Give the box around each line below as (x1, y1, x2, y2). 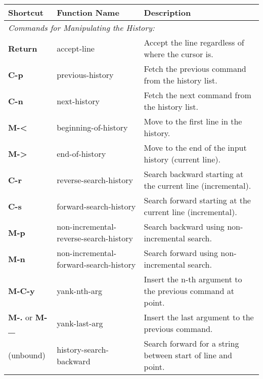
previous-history (57, 68, 114, 80)
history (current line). (144, 153, 221, 165)
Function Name (57, 7, 119, 18)
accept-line (57, 42, 95, 54)
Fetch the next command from (144, 89, 251, 101)
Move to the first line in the (144, 115, 242, 127)
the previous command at (144, 285, 234, 297)
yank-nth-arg (57, 285, 103, 297)
